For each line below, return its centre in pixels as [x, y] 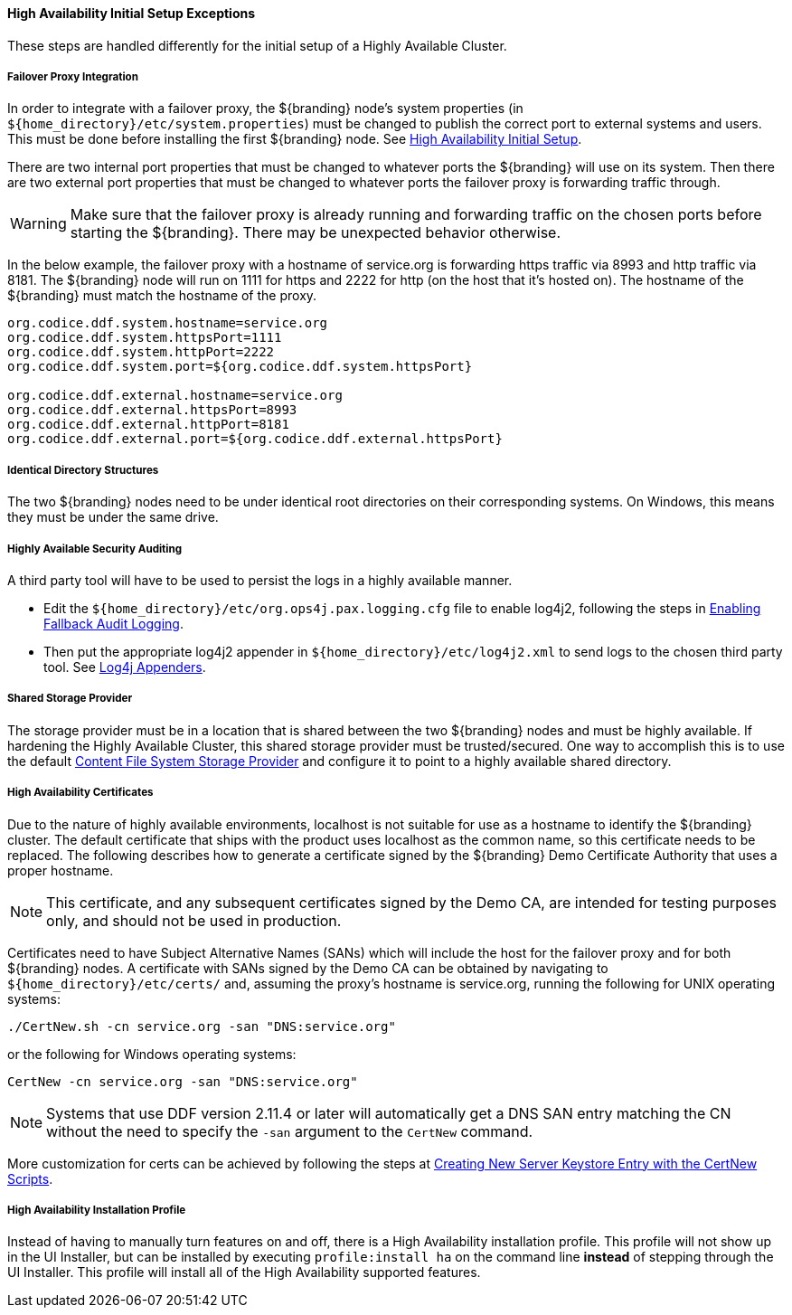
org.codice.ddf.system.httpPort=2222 [141, 352]
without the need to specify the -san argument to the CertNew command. [290, 1131]
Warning [38, 224]
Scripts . [30, 1178]
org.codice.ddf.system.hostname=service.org [168, 323]
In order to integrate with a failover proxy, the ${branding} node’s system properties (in [265, 109]
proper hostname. [61, 870]
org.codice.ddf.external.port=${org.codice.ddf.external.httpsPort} [255, 439]
